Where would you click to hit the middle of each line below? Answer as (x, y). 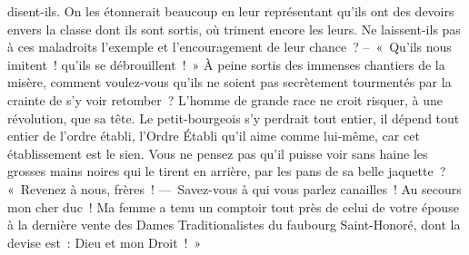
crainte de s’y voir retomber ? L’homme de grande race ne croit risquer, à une (225, 99)
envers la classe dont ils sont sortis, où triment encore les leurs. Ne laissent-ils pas (234, 29)
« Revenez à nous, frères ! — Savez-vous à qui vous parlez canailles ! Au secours (234, 188)
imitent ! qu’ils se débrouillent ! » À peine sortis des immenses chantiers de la (226, 64)
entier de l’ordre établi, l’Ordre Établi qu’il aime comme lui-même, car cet (214, 136)
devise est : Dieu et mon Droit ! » (105, 242)
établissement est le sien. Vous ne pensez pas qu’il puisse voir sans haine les (218, 153)
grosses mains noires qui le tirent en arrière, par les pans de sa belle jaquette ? (227, 171)
